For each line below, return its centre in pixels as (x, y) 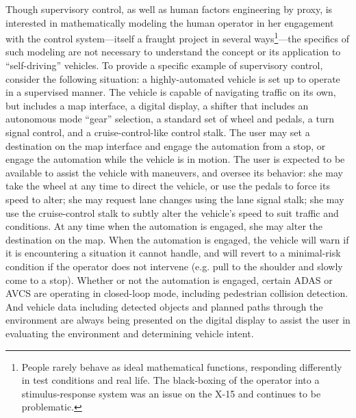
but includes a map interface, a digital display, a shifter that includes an (157, 105)
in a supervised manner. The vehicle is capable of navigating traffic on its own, (171, 92)
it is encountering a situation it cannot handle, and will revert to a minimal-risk (173, 253)
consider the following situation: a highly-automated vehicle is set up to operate (173, 78)
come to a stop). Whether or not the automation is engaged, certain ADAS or (169, 279)
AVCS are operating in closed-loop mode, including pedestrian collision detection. (177, 293)
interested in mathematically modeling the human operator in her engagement (170, 22)
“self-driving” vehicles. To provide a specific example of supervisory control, (164, 65)
